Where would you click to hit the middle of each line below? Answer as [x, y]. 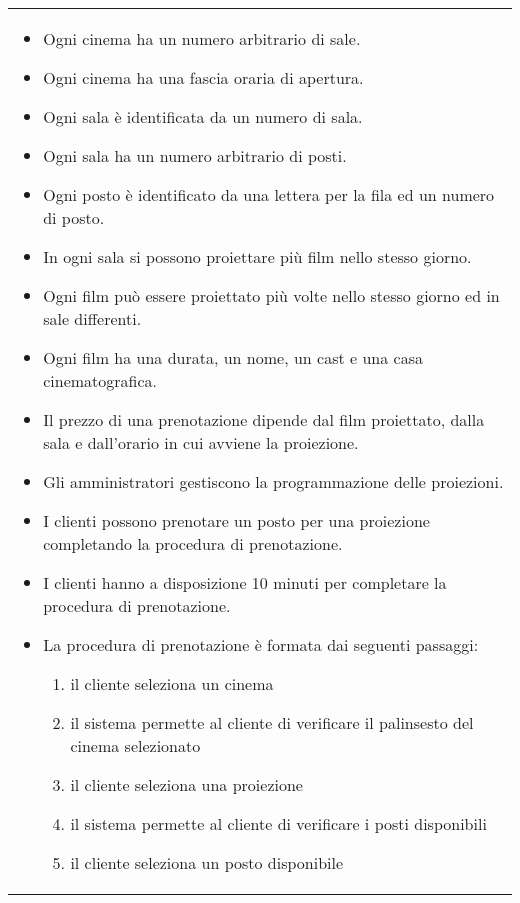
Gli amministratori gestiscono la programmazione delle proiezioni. [273, 481]
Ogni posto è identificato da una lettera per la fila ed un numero [269, 194]
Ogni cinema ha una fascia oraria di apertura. [203, 77]
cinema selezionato [135, 745]
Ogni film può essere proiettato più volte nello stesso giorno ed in [271, 295]
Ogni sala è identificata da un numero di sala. [203, 116]
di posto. [74, 217]
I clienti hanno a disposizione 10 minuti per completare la [245, 582]
